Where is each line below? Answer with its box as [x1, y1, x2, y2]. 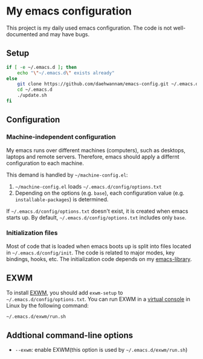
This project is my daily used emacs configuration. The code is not [6, 24, 172, 31]
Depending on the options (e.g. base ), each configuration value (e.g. [14, 189, 185, 196]
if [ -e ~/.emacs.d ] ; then [6, 64, 77, 70]
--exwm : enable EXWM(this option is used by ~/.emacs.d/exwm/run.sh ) [14, 346, 188, 354]
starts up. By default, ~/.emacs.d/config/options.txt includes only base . [6, 213, 187, 221]
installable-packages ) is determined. [14, 195, 109, 203]
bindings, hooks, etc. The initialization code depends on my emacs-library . [6, 255, 192, 262]
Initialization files [6, 228, 58, 237]
